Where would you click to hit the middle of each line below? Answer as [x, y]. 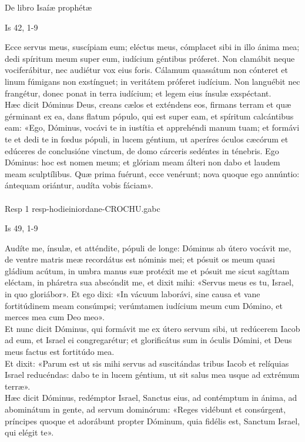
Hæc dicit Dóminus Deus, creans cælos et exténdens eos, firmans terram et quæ [148, 104]
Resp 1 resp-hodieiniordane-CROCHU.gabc [83, 208]
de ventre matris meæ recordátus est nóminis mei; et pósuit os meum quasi [140, 259]
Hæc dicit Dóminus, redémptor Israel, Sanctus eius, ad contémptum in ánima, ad [151, 398]
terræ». [18, 386]
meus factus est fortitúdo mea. [60, 352]
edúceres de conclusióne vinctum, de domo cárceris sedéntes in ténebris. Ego [142, 150]
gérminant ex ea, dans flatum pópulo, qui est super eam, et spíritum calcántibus [149, 116]
